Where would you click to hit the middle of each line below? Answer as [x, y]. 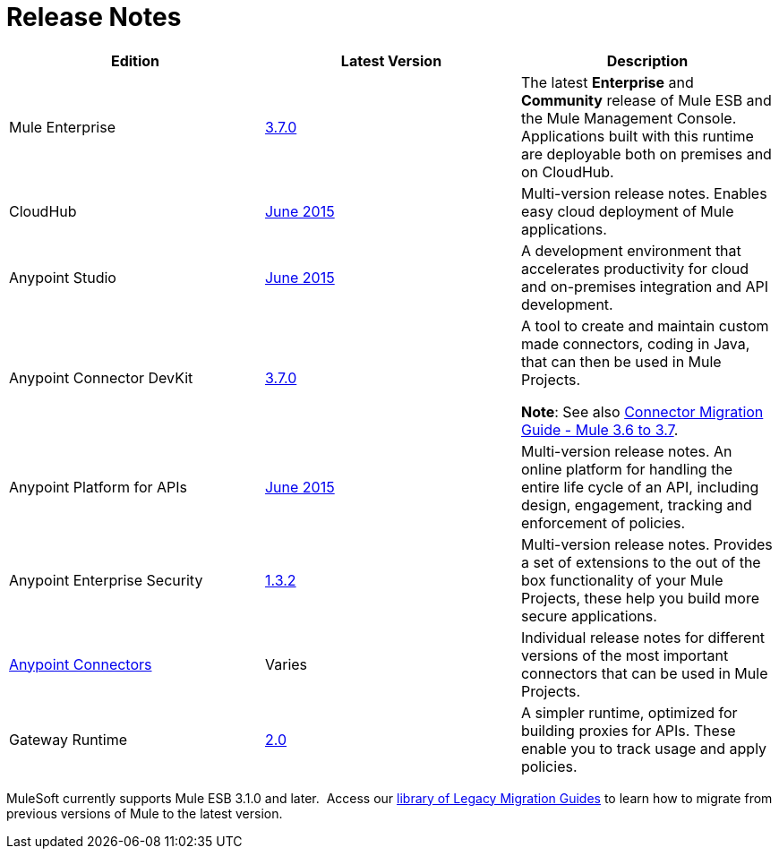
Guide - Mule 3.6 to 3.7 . [599, 429]
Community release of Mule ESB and [646, 100]
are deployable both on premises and [646, 154]
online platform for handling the [627, 469]
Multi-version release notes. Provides [646, 544]
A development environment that [631, 250]
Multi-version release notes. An [626, 451]
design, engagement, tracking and [636, 505]
